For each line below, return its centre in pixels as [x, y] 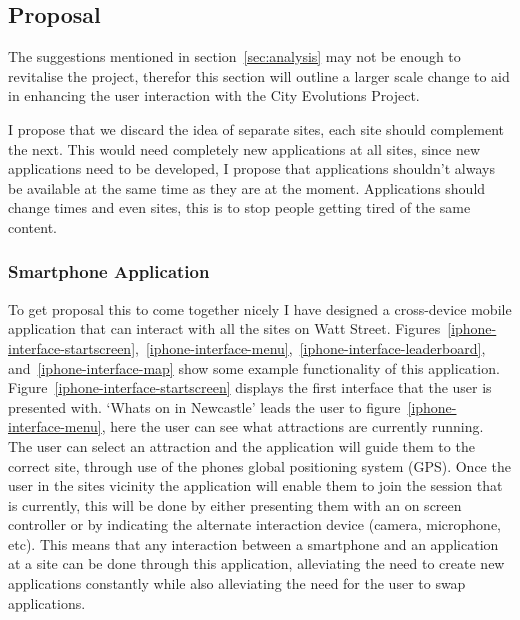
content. [32, 226]
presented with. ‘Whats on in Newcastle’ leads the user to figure [204, 406]
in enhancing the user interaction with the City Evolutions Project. [214, 95]
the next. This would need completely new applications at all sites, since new [244, 148]
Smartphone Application [109, 271]
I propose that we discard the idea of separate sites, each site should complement [256, 128]
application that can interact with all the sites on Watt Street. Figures [224, 328]
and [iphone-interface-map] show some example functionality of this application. [254, 367]
